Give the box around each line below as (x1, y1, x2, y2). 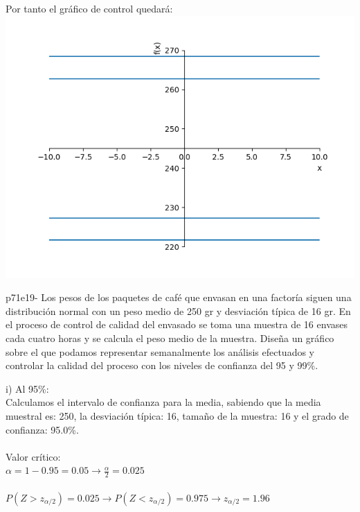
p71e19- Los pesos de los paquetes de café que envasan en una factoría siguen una (6, 290, 352, 305)
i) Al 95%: (6, 381, 49, 395)
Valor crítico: (6, 449, 61, 463)
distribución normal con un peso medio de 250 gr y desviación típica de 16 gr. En (6, 303, 351, 318)
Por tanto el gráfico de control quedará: (6, 1, 173, 15)
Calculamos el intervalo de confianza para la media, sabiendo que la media (6, 395, 321, 409)
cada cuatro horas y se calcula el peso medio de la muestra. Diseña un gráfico (6, 330, 334, 345)
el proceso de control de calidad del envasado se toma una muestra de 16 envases (6, 317, 348, 332)
